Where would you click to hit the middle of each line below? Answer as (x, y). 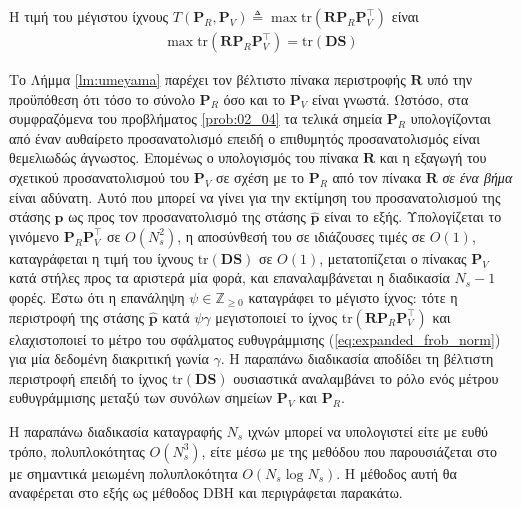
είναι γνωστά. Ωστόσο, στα (390, 98)
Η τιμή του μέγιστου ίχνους (89, 16)
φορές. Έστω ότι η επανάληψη (97, 296)
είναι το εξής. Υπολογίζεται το (413, 216)
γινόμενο (34, 235)
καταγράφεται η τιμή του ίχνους (101, 257)
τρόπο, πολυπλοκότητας (77, 450)
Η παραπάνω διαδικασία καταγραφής (115, 430)
